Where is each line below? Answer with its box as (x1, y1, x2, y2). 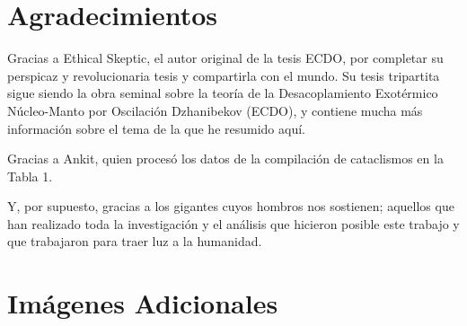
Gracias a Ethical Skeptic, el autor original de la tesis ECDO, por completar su (7, 48, 444, 67)
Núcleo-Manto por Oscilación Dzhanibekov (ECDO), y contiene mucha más (7, 101, 423, 119)
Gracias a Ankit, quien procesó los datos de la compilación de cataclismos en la (7, 149, 444, 168)
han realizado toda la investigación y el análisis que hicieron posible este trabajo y (7, 214, 460, 233)
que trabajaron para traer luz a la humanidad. (7, 232, 262, 251)
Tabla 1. (7, 166, 53, 185)
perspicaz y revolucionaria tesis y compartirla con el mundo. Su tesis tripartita (7, 66, 440, 84)
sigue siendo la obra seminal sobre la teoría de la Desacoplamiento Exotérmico (7, 84, 438, 102)
